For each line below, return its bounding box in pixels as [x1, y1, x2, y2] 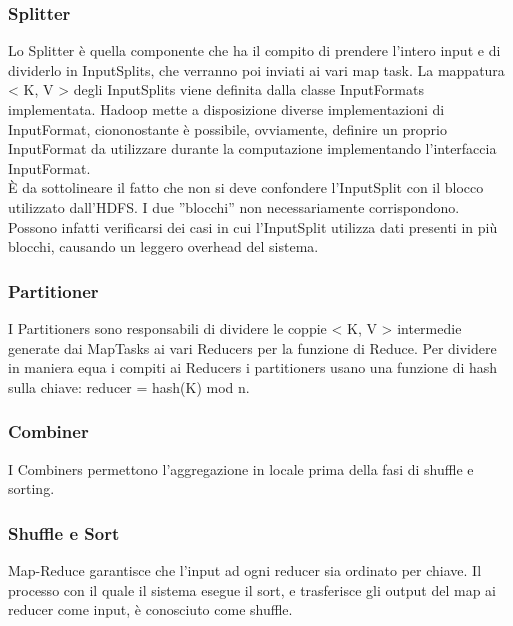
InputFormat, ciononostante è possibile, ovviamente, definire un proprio [8, 118, 447, 139]
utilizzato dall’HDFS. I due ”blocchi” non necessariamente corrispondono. [8, 196, 460, 217]
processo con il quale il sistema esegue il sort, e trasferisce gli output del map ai [8, 579, 496, 600]
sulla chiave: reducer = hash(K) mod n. [8, 376, 250, 397]
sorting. [8, 478, 55, 499]
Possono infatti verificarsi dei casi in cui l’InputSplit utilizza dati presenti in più [8, 216, 498, 237]
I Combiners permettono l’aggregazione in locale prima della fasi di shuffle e [8, 458, 474, 479]
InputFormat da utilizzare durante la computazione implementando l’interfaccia [8, 138, 497, 159]
